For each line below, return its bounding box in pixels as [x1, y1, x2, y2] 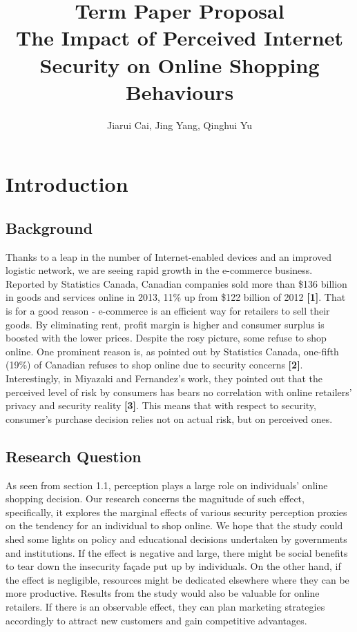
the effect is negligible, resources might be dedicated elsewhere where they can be [6, 572, 349, 586]
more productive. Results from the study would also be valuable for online [6, 586, 320, 600]
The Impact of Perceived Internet [15, 23, 344, 52]
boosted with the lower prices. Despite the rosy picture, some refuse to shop [6, 330, 327, 345]
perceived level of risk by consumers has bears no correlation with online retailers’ [6, 384, 352, 399]
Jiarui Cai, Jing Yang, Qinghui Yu [106, 117, 253, 132]
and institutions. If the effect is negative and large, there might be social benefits [6, 545, 348, 560]
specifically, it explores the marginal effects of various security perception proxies [6, 504, 347, 519]
